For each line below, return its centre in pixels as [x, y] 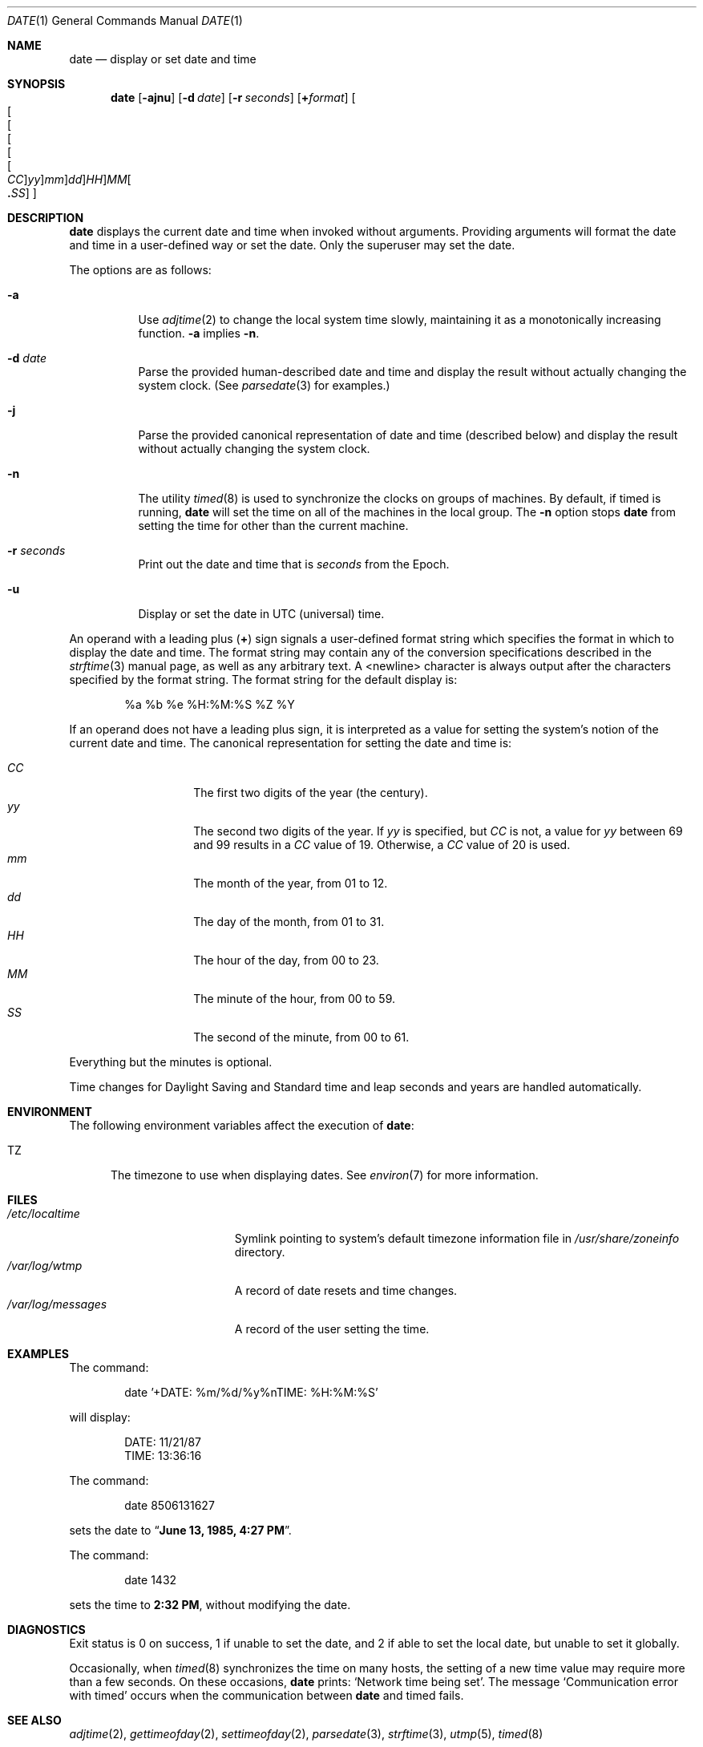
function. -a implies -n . [199, 333]
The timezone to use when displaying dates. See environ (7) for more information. [325, 1175]
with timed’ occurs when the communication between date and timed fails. [267, 1695]
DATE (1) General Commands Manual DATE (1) [125, 20]
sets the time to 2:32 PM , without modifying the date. [210, 1605]
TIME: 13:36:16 [163, 1456]
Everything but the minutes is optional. [171, 1062]
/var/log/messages [57, 1304]
